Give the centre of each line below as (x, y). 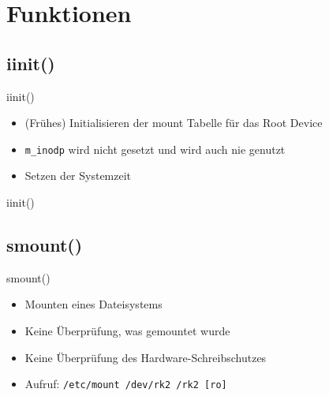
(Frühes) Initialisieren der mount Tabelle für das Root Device (174, 123)
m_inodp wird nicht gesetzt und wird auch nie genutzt (155, 149)
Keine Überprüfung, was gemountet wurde (127, 331)
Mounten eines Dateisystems (93, 304)
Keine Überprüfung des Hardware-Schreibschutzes (146, 357)
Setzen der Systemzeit (78, 176)
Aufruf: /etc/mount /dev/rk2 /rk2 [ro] (126, 384)
